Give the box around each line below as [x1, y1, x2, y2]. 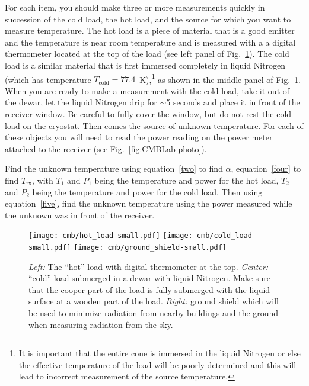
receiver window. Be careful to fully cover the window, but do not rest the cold [5, 108, 292, 120]
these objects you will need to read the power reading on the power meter [5, 131, 273, 143]
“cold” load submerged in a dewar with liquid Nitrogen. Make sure [28, 272, 270, 284]
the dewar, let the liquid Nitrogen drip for [5, 96, 157, 108]
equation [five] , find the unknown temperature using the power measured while [5, 197, 292, 210]
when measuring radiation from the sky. [28, 318, 173, 330]
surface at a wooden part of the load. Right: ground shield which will [28, 295, 279, 307]
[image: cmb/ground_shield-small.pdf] [74, 243, 227, 252]
